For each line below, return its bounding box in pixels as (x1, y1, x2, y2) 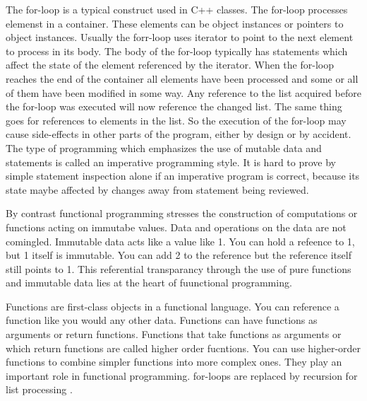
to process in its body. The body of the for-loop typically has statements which (6, 43, 348, 58)
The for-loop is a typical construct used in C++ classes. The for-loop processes (6, 2, 348, 16)
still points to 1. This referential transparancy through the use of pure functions (6, 261, 351, 276)
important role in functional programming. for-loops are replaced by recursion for (6, 368, 358, 383)
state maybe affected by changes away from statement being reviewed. (6, 182, 309, 197)
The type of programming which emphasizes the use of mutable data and (6, 140, 322, 155)
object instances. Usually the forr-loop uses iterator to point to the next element (6, 30, 354, 45)
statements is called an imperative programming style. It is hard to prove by (6, 154, 336, 169)
